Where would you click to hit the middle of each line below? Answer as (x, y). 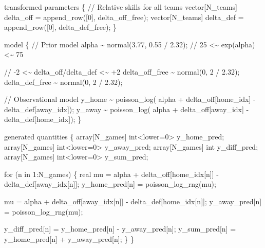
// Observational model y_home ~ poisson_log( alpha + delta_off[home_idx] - (130, 99)
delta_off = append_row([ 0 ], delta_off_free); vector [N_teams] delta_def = (124, 17)
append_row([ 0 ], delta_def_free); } (61, 27)
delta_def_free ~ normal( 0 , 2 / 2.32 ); (63, 82)
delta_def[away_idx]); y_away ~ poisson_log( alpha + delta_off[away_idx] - (127, 109)
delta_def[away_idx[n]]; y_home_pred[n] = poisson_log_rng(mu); (110, 184)
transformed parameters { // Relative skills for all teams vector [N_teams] (121, 7)
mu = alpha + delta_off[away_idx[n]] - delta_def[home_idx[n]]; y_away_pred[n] (133, 201)
